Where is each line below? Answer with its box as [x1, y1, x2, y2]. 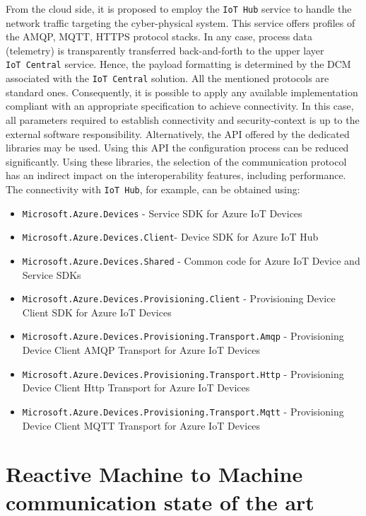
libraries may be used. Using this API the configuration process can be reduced [6, 140, 349, 155]
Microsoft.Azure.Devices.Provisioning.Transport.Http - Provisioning [22, 366, 344, 381]
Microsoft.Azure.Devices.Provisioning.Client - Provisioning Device [22, 291, 336, 306]
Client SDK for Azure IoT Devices [22, 304, 172, 319]
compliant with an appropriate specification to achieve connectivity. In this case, [6, 98, 354, 113]
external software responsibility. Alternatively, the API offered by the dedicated [6, 126, 350, 141]
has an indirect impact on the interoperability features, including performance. [6, 168, 346, 183]
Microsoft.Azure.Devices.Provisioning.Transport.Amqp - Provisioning [22, 328, 344, 343]
